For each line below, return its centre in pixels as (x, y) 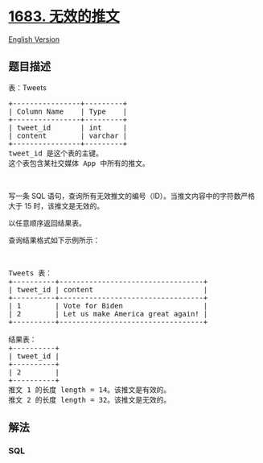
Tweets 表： (31, 273)
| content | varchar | (68, 135)
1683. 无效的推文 (64, 17)
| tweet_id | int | (68, 127)
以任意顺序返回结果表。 (47, 223)
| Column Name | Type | (68, 111)
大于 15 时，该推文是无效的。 (56, 205)
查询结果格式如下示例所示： (54, 240)
